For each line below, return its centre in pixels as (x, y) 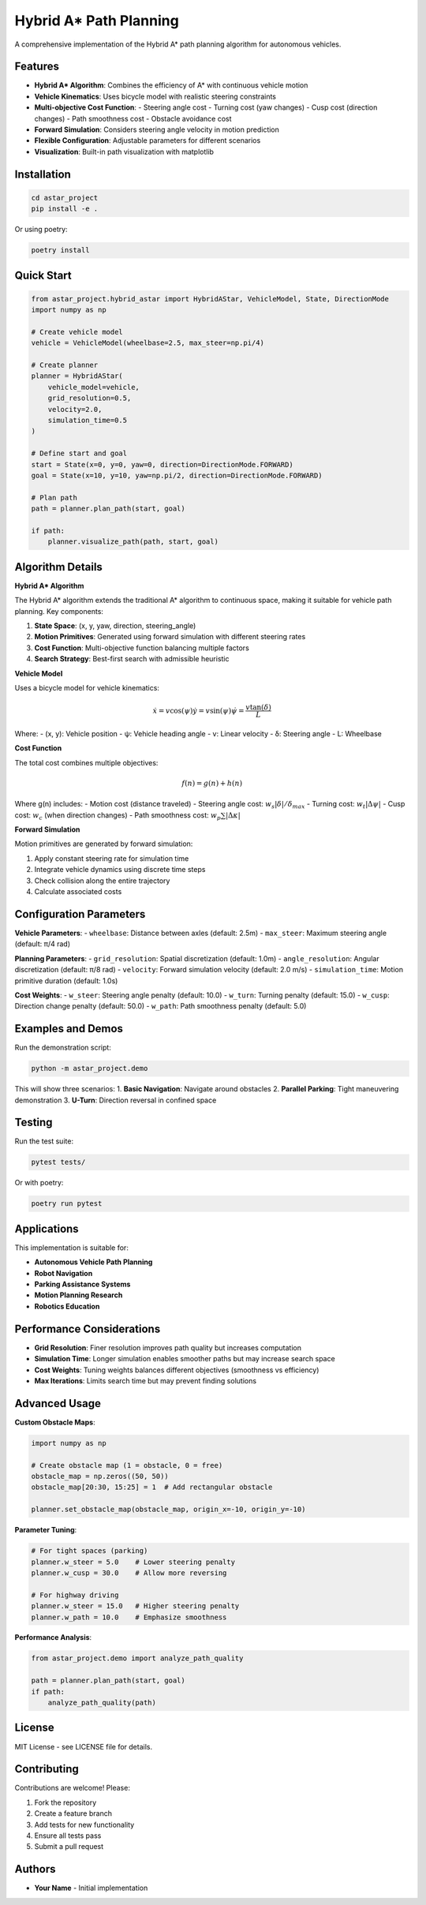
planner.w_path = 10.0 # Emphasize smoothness (129, 1617)
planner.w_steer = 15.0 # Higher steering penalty (135, 1606)
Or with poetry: (39, 1183)
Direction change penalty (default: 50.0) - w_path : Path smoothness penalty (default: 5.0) (161, 1006)
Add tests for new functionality (84, 1825)
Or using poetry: (41, 230)
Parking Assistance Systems (82, 1284)
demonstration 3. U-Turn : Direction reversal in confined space (116, 1100)
